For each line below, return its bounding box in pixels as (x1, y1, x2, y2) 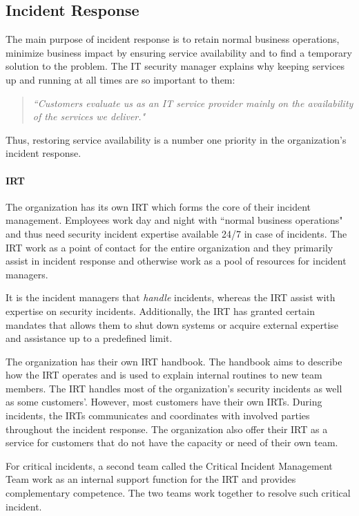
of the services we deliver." (32, 109, 146, 124)
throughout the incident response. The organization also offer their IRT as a (6, 421, 328, 436)
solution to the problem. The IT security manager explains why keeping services (6, 59, 345, 73)
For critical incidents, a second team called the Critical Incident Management (6, 458, 333, 472)
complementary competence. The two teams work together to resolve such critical (6, 486, 351, 500)
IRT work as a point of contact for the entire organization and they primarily (6, 240, 333, 254)
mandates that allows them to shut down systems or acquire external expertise (6, 317, 339, 332)
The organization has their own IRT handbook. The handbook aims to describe (6, 354, 342, 368)
